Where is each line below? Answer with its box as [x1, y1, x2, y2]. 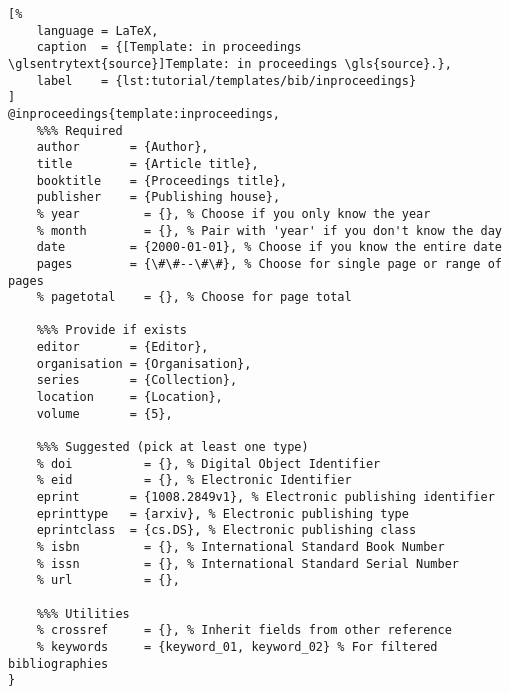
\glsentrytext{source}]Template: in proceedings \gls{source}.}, [8, 56, 452, 71]
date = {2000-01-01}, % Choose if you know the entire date [36, 240, 502, 255]
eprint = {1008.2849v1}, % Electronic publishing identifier [36, 490, 495, 505]
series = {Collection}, [36, 373, 238, 388]
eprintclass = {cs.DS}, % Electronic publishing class [36, 523, 417, 538]
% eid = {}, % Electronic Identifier [36, 473, 352, 488]
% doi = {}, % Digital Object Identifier [36, 456, 381, 471]
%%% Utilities [36, 606, 130, 621]
